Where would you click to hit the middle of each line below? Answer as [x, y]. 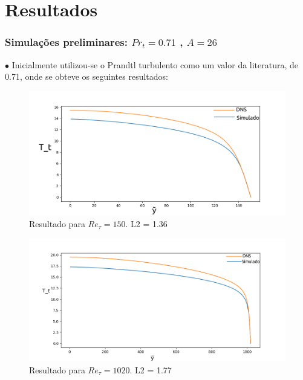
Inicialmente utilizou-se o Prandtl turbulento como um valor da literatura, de [155, 64]
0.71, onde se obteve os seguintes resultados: [86, 76]
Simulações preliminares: [67, 42]
